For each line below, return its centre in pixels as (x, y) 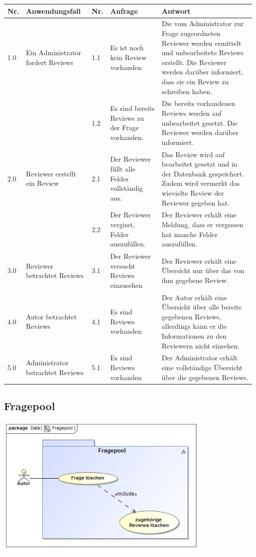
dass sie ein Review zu (195, 81)
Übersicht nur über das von (203, 270)
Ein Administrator (54, 52)
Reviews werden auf (192, 113)
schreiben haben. (187, 91)
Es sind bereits (132, 108)
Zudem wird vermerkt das (201, 183)
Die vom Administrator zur (203, 23)
